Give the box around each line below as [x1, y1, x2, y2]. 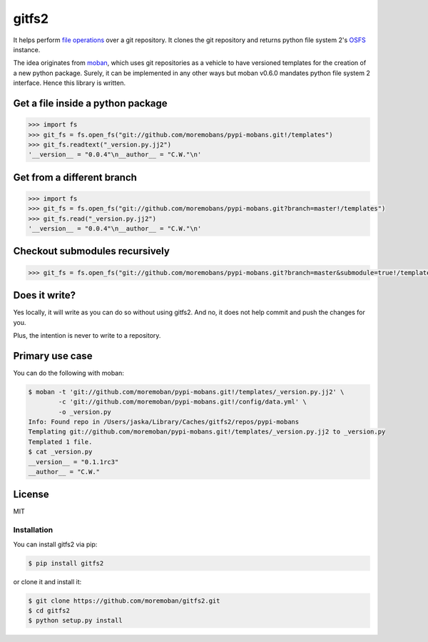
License [13, 488, 49, 501]
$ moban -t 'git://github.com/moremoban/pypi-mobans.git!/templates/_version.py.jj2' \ [28, 388, 345, 396]
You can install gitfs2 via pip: [13, 540, 98, 548]
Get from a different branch [13, 171, 137, 184]
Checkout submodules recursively [13, 245, 170, 257]
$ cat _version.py [28, 448, 93, 456]
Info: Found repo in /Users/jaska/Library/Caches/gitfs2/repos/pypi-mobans [28, 418, 300, 426]
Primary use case [13, 350, 93, 362]
